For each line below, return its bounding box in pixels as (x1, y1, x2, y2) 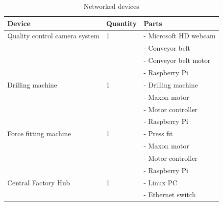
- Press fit (144, 128, 173, 139)
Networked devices (83, 1, 139, 11)
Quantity (106, 18, 137, 28)
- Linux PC (144, 177, 177, 187)
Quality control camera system (7, 30, 99, 41)
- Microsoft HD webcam (144, 30, 216, 41)
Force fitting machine (7, 128, 71, 139)
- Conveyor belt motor (144, 55, 211, 65)
